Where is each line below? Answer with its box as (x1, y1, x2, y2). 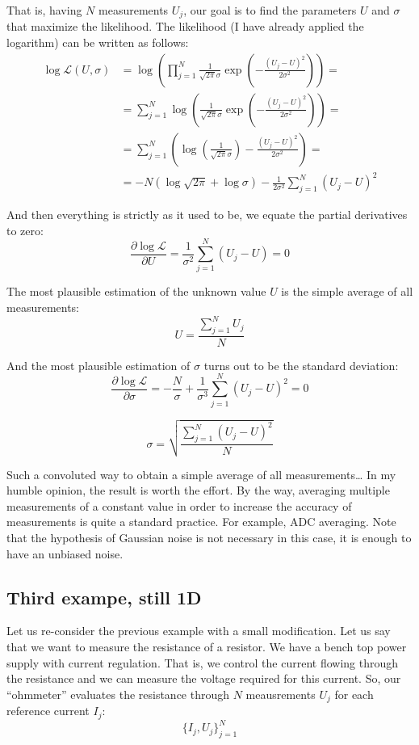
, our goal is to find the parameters (183, 2, 357, 18)
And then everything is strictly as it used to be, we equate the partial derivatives (6, 206, 408, 223)
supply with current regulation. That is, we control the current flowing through (6, 654, 399, 671)
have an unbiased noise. (6, 545, 124, 562)
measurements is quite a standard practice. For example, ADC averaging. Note (6, 513, 396, 530)
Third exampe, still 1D (6, 584, 202, 609)
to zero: (6, 221, 44, 238)
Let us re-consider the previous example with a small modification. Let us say (6, 622, 391, 639)
